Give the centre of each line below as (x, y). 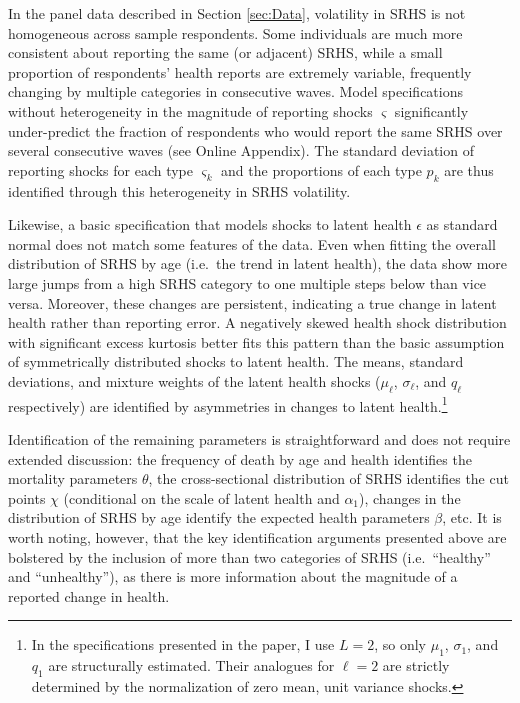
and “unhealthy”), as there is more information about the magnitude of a (233, 576)
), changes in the (410, 497)
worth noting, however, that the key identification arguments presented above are (257, 536)
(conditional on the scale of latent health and (201, 497)
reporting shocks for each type (100, 169)
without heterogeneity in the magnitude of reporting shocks (190, 110)
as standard (462, 224)
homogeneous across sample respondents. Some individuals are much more (235, 32)
